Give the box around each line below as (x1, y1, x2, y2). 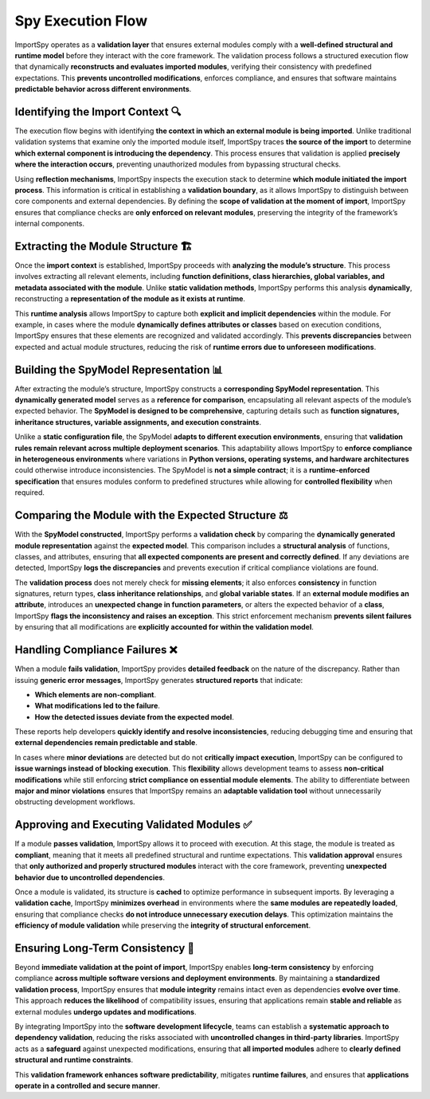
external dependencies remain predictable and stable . (14, 738, 198, 748)
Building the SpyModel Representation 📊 (14, 363, 223, 376)
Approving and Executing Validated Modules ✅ (14, 818, 252, 832)
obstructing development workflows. (14, 797, 135, 807)
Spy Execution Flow (14, 12, 147, 29)
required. (14, 488, 45, 497)
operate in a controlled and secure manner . (14, 1081, 161, 1090)
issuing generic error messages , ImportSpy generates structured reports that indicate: (14, 675, 303, 685)
